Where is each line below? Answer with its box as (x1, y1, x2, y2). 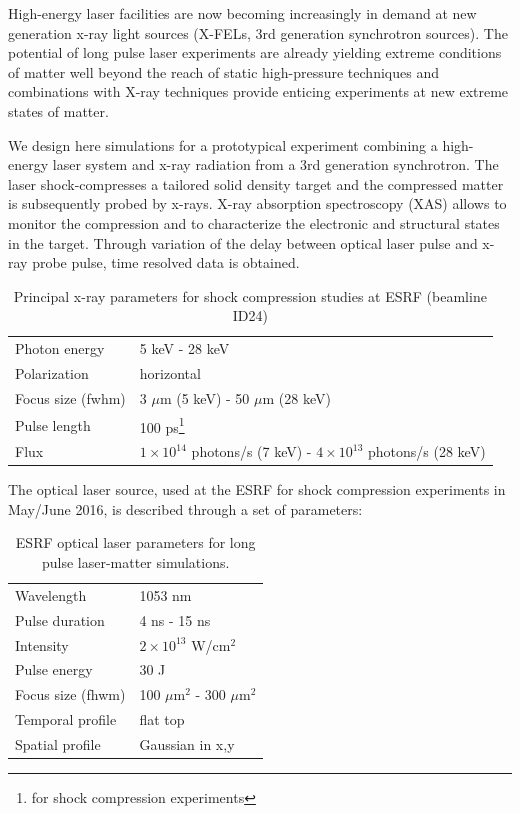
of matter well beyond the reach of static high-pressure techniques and (8, 61, 439, 82)
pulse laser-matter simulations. (41, 552, 230, 573)
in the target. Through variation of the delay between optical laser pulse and (8, 232, 478, 253)
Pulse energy (15, 659, 93, 680)
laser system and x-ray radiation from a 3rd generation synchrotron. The (52, 154, 499, 175)
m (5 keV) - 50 (159, 387, 250, 408)
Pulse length (15, 414, 91, 435)
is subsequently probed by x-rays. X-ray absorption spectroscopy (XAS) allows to (8, 193, 507, 214)
